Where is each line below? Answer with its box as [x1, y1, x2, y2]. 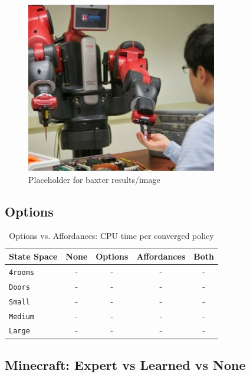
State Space [9, 250, 58, 262]
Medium [9, 312, 34, 321]
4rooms [9, 268, 34, 277]
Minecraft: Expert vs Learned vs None [5, 356, 246, 373]
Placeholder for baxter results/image [28, 173, 160, 185]
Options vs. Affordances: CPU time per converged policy [9, 230, 214, 242]
